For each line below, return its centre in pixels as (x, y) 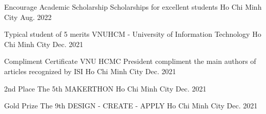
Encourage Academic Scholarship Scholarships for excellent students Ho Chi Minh (133, 7)
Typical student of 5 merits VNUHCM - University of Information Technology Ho (133, 34)
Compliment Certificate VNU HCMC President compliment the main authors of (130, 61)
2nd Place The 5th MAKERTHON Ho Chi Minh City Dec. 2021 (105, 88)
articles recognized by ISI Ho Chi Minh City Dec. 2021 (90, 71)
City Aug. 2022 (28, 17)
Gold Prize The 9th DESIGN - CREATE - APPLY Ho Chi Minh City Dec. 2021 (131, 106)
